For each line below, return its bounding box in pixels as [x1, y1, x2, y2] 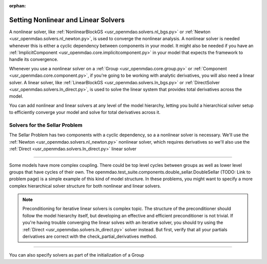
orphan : [9, 3, 26, 8]
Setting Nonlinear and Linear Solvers [9, 15, 125, 24]
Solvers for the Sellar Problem [9, 121, 83, 128]
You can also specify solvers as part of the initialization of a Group [9, 252, 144, 258]
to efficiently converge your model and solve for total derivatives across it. [9, 109, 161, 115]
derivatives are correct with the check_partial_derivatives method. [22, 233, 157, 240]
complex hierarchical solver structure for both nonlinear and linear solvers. [9, 183, 162, 189]
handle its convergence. [9, 56, 59, 62]
